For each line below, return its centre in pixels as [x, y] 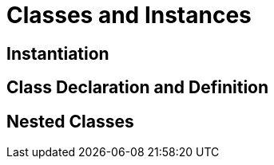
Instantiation [58, 53]
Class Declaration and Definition [138, 88]
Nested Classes [70, 121]
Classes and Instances [129, 15]
